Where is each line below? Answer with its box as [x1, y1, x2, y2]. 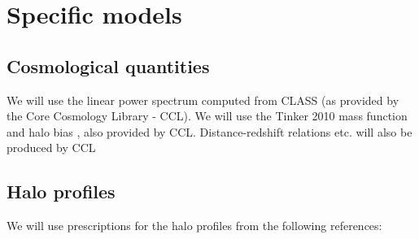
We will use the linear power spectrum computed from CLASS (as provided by [7, 91, 399, 108]
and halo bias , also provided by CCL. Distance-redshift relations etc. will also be [7, 123, 412, 140]
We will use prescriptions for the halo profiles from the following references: [7, 217, 382, 234]
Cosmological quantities [7, 53, 210, 78]
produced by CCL [7, 139, 96, 156]
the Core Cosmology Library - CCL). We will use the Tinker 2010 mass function [7, 107, 408, 124]
